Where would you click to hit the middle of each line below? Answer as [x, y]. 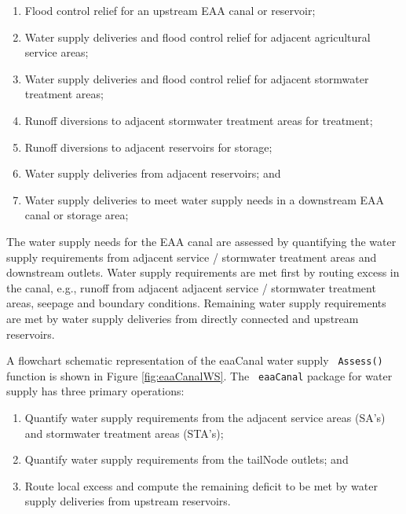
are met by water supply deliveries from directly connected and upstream [183, 318]
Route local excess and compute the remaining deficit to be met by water [201, 485]
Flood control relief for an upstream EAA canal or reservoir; [170, 10]
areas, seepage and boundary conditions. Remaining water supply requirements [196, 303]
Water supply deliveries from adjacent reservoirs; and [153, 173]
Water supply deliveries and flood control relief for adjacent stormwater [197, 78]
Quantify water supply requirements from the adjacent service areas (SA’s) [205, 417]
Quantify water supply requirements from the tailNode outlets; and [187, 459]
